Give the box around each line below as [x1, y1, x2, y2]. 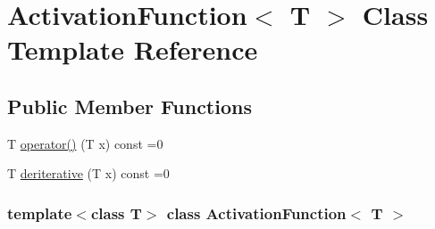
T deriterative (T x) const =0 [7, 164, 170, 183]
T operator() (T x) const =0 [7, 134, 163, 152]
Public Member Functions [7, 92, 252, 119]
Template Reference [7, 31, 258, 68]
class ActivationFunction [166, 201, 347, 224]
